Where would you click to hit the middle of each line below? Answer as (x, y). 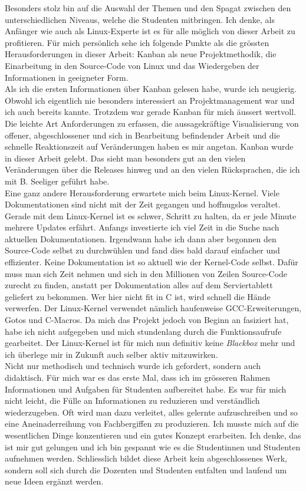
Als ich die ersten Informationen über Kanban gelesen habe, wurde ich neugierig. (151, 89)
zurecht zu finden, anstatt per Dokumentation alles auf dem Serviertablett (139, 285)
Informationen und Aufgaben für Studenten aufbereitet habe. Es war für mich (146, 389)
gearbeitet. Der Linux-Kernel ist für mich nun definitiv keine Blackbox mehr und (150, 343)
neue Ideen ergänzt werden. (54, 481)
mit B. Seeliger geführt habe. (57, 181)
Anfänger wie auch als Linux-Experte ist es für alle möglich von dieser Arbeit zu (150, 31)
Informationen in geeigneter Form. (67, 77)
